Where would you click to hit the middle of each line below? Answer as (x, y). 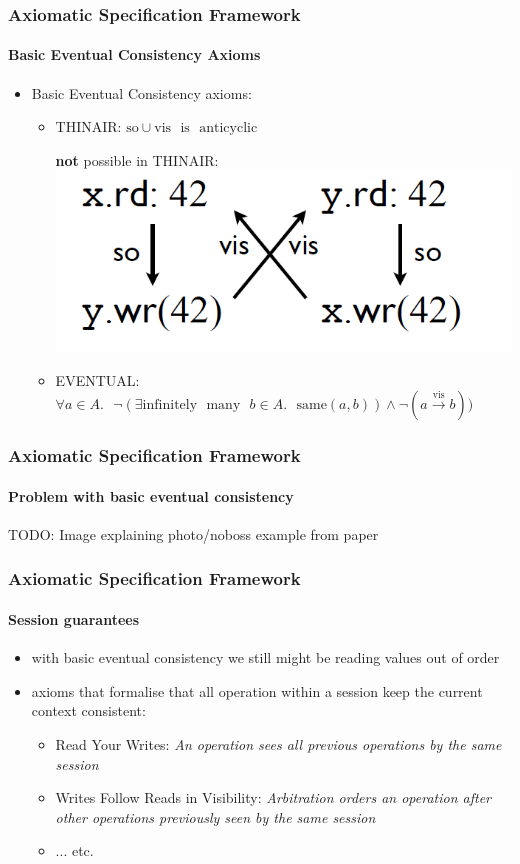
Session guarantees (74, 618)
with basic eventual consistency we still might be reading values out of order (265, 657)
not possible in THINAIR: (137, 159)
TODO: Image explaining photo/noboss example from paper (193, 533)
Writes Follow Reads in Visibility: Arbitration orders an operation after (273, 797)
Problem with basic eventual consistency (151, 495)
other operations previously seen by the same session (215, 816)
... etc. (74, 850)
